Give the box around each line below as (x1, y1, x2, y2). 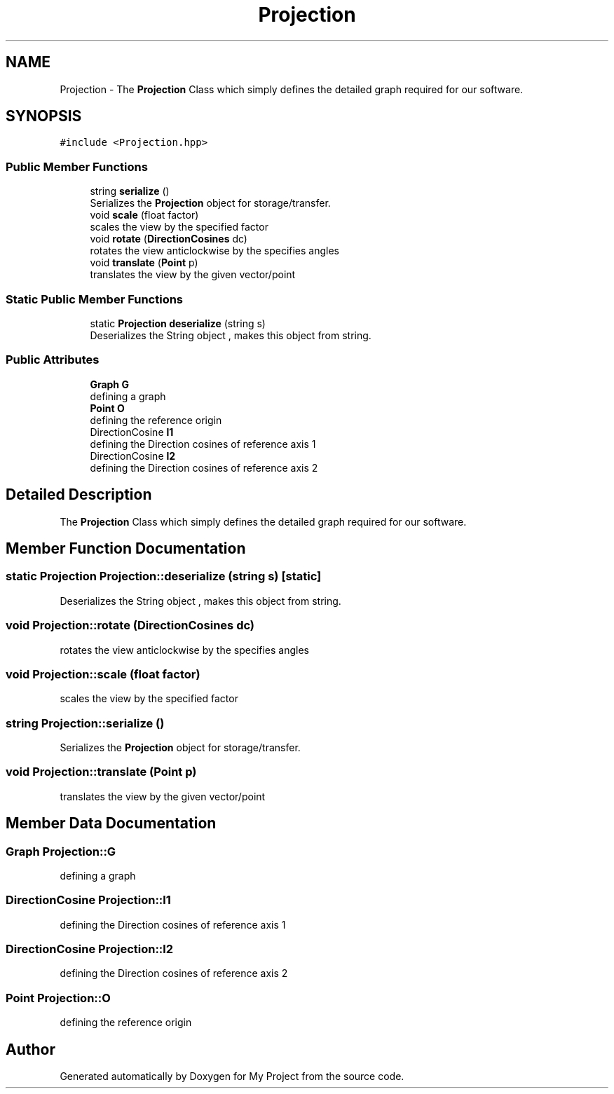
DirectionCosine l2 (90, 449, 176, 462)
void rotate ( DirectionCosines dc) (90, 233, 247, 245)
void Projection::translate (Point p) (6, 765, 197, 779)
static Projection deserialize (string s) (90, 317, 266, 329)
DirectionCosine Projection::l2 (6, 942, 174, 957)
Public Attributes (6, 353, 100, 367)
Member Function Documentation (6, 539, 246, 557)
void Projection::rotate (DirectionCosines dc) (6, 618, 255, 633)
